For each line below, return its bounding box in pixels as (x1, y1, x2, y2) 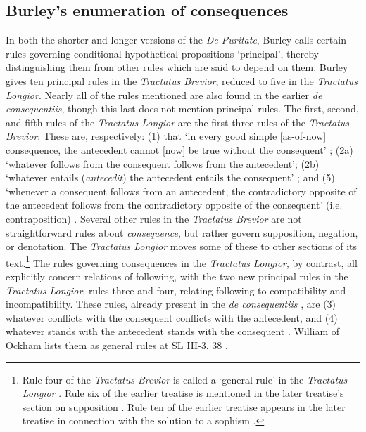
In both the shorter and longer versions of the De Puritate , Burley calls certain (6, 32, 346, 47)
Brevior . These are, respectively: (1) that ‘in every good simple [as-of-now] (6, 129, 327, 143)
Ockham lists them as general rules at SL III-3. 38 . (6, 337, 228, 352)
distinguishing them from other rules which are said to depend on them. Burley (6, 60, 348, 74)
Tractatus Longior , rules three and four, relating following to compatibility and (6, 282, 346, 297)
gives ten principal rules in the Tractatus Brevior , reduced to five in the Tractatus (6, 73, 358, 88)
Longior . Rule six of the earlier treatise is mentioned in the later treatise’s (22, 386, 344, 400)
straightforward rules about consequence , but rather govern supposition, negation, (6, 225, 358, 240)
